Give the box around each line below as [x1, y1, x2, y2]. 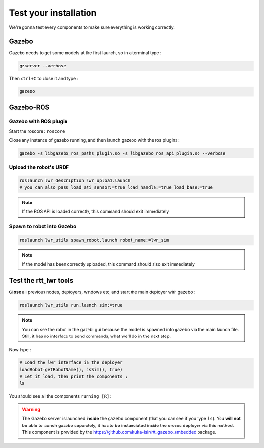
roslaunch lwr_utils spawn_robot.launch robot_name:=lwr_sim [19, 237, 169, 243]
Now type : [9, 347, 31, 353]
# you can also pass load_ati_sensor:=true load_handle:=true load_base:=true [19, 185, 213, 190]
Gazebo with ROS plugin [9, 118, 68, 125]
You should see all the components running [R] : [9, 393, 112, 399]
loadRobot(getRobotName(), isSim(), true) [19, 367, 123, 372]
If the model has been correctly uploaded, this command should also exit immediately [22, 261, 195, 267]
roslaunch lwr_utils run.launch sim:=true [19, 302, 123, 308]
